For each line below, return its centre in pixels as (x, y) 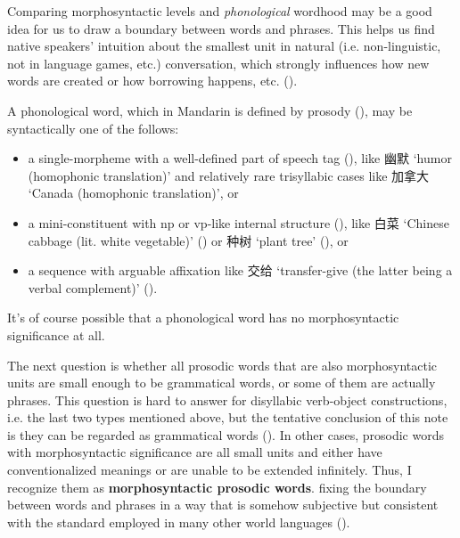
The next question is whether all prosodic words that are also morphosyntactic (222, 365)
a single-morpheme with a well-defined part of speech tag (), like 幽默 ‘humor (240, 158)
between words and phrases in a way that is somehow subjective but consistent (223, 505)
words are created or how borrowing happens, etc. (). (152, 81)
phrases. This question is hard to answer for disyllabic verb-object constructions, (227, 399)
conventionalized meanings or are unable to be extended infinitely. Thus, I (209, 470)
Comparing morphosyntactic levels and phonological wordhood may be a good (220, 11)
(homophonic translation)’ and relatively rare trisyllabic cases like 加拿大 (229, 175)
